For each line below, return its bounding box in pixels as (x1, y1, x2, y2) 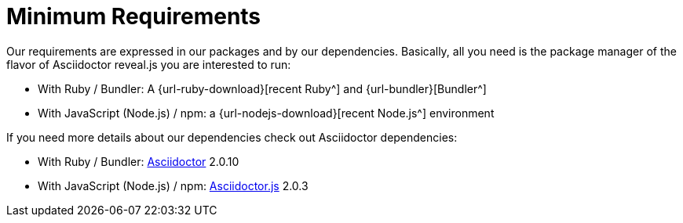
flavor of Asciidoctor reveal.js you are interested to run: (6, 57, 291, 71)
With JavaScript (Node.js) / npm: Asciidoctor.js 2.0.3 (38, 178, 309, 192)
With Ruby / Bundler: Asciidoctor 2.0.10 (38, 154, 239, 168)
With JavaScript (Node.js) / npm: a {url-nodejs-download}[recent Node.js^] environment (38, 106, 495, 120)
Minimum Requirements (6, 3, 261, 30)
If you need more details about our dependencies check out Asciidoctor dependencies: (6, 130, 458, 144)
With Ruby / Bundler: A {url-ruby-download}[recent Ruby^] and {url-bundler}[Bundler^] (38, 81, 487, 95)
